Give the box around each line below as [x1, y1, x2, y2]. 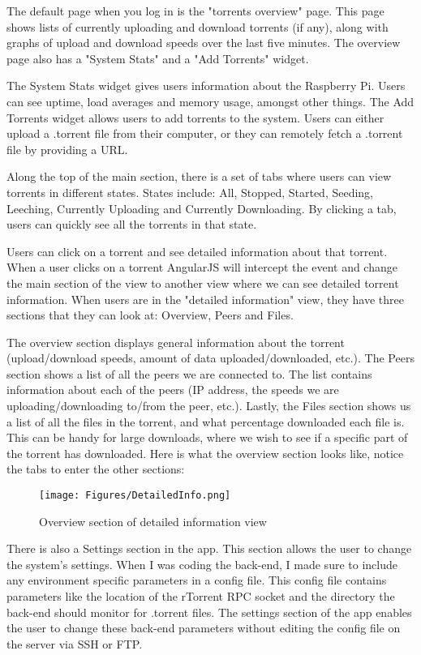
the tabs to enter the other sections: [6, 460, 185, 477]
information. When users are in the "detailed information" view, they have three [6, 290, 404, 307]
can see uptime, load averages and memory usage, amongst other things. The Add [6, 92, 415, 109]
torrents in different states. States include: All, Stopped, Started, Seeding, [6, 183, 374, 200]
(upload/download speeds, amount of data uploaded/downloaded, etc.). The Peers [6, 349, 415, 366]
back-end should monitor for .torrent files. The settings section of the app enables [6, 603, 412, 620]
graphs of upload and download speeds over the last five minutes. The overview [6, 34, 401, 51]
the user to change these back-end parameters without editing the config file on [6, 619, 401, 636]
